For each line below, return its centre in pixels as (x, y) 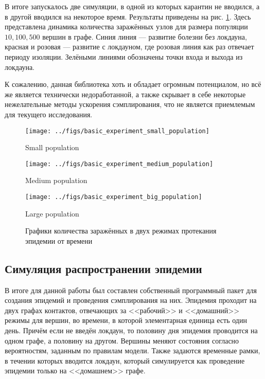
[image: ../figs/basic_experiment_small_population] (117, 131)
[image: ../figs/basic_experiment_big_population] (114, 197)
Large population (52, 213)
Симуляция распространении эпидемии (103, 268)
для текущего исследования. (49, 114)
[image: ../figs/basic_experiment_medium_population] (119, 164)
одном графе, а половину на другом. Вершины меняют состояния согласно (122, 340)
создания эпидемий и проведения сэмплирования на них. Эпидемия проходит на (131, 300)
